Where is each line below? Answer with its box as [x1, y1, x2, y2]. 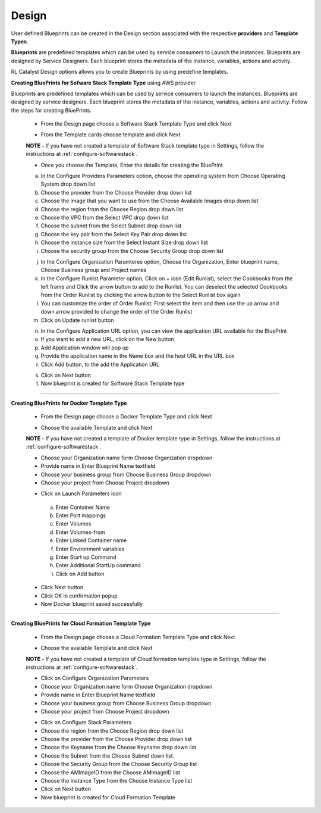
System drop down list [40, 180, 96, 187]
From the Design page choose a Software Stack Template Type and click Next [40, 120, 232, 127]
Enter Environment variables [55, 545, 125, 552]
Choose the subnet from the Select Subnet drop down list [40, 222, 182, 229]
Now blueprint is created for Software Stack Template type [40, 380, 185, 387]
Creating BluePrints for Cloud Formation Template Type [11, 620, 151, 627]
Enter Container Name [55, 504, 110, 511]
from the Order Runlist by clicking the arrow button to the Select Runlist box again [40, 292, 241, 299]
